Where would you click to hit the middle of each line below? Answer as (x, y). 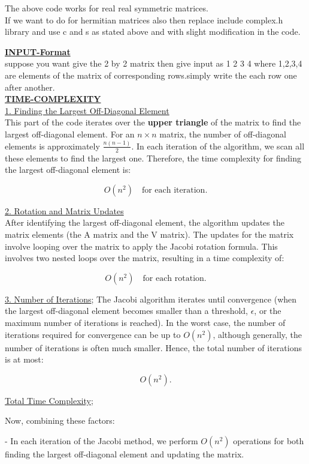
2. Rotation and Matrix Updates (64, 210)
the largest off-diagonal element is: (68, 170)
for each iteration (173, 190)
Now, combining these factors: (60, 420)
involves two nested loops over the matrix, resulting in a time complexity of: (145, 258)
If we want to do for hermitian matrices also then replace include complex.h (144, 20)
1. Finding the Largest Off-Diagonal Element (87, 110)
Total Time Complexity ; (49, 400)
